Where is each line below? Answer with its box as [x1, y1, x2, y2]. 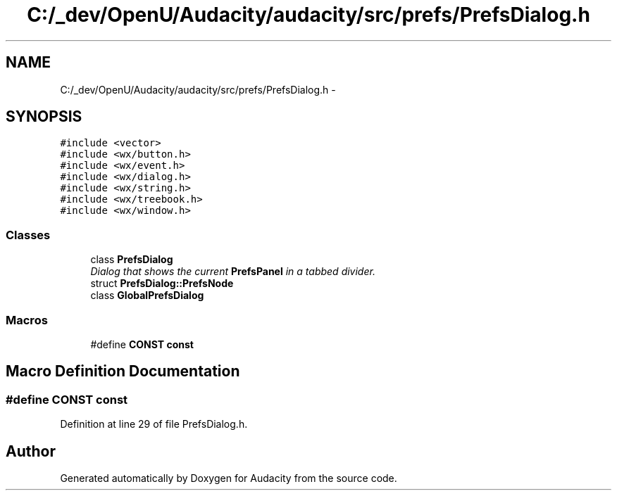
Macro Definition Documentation [6, 362, 240, 381]
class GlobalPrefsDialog [90, 289, 204, 302]
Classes [6, 227, 51, 242]
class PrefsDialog [90, 253, 173, 266]
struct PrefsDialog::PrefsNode [90, 277, 234, 290]
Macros [6, 312, 48, 327]
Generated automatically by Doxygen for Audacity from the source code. [60, 472, 397, 484]
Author [6, 442, 56, 460]
